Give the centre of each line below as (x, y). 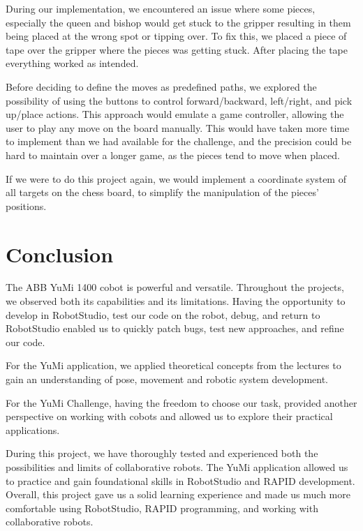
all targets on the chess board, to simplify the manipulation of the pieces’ (162, 192)
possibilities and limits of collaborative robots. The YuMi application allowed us (177, 466)
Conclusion (60, 254)
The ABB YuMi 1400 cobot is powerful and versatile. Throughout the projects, (175, 287)
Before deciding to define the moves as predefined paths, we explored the (161, 86)
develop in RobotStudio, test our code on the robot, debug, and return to (163, 314)
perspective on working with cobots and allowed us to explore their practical (169, 416)
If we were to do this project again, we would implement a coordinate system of (176, 178)
